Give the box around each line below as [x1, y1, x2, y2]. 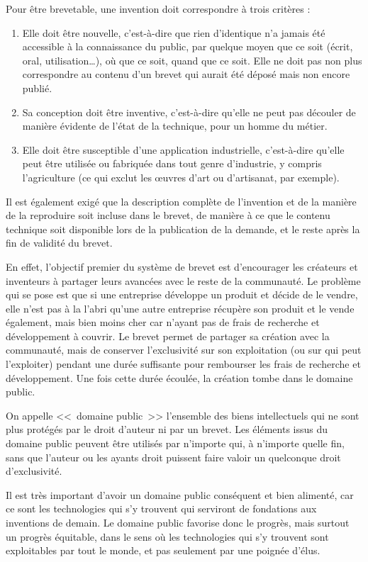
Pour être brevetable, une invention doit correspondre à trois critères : [6, 1, 311, 16]
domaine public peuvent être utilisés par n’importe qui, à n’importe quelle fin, [6, 436, 345, 451]
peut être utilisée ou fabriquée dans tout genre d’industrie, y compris [22, 156, 322, 171]
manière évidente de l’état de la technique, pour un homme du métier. [22, 118, 328, 133]
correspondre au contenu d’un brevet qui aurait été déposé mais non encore [22, 67, 350, 82]
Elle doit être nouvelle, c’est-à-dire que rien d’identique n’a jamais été [22, 25, 325, 40]
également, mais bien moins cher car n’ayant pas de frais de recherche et [6, 315, 320, 330]
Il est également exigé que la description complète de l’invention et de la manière [6, 193, 357, 208]
